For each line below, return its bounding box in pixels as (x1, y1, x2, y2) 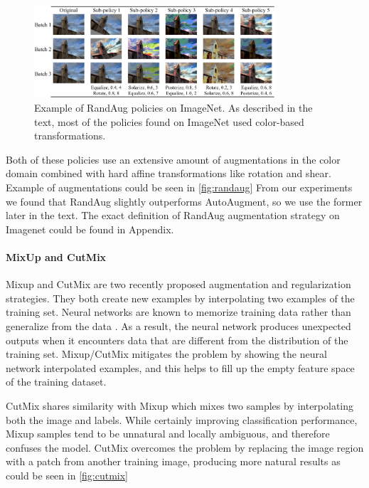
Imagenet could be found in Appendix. (6, 221, 174, 236)
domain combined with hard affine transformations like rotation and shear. (6, 166, 331, 181)
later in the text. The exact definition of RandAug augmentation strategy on (6, 208, 340, 223)
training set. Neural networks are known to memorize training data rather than (6, 304, 351, 319)
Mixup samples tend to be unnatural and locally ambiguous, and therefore (6, 426, 330, 441)
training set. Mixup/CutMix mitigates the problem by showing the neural (6, 346, 327, 361)
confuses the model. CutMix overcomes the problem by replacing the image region (6, 440, 364, 455)
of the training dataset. (6, 374, 107, 389)
